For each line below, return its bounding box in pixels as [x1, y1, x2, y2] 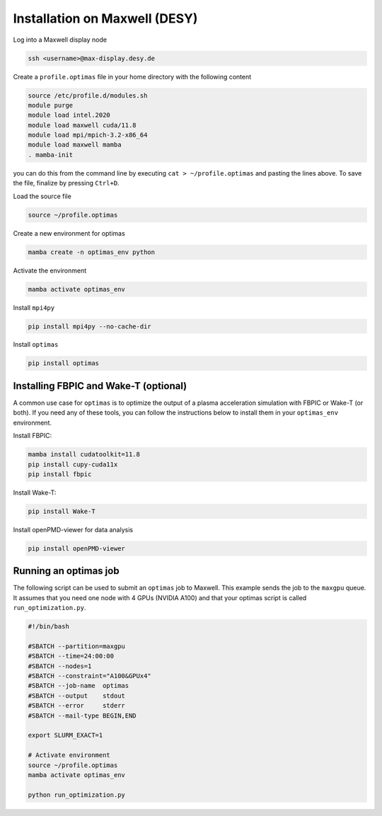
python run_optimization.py [28, 791, 125, 799]
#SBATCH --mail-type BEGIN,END [28, 711, 137, 720]
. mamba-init [28, 151, 74, 159]
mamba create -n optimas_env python [28, 248, 156, 256]
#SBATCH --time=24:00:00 [28, 652, 115, 660]
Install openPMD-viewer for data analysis [13, 525, 134, 534]
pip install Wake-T [28, 507, 95, 515]
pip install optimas [28, 360, 99, 367]
